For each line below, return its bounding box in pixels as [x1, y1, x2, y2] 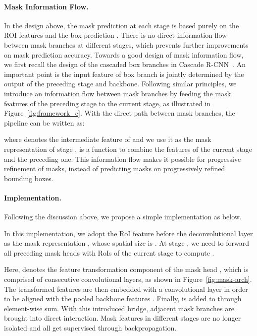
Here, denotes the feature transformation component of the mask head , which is [4, 264, 249, 274]
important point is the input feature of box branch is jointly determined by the [4, 68, 244, 79]
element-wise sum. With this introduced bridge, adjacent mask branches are [4, 303, 234, 313]
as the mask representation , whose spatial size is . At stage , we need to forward [4, 238, 249, 248]
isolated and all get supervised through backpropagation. [4, 323, 177, 333]
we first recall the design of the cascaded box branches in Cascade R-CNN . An [4, 59, 246, 69]
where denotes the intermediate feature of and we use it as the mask [4, 134, 211, 144]
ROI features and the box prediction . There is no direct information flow [4, 30, 227, 40]
